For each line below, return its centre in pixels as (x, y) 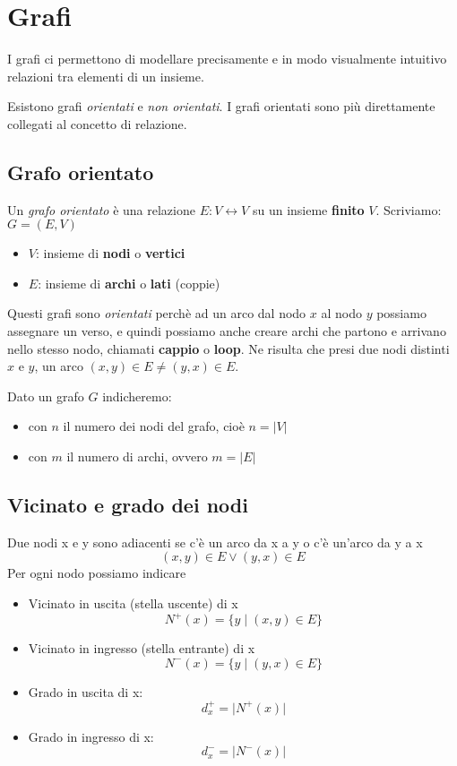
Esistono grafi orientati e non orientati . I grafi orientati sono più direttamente (221, 106)
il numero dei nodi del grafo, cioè (154, 426)
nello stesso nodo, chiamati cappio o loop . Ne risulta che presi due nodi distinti (228, 348)
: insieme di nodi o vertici (110, 253)
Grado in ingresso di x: (91, 736)
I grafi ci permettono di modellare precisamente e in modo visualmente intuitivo (227, 59)
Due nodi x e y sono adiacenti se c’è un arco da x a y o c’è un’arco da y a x (215, 542)
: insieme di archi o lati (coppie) (129, 283)
